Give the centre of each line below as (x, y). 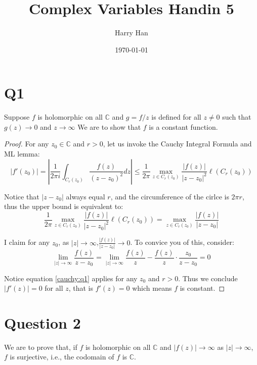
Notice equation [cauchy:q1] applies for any (71, 278)
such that (237, 117)
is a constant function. (183, 126)
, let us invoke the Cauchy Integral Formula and (177, 144)
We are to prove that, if (41, 347)
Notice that (22, 196)
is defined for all (176, 117)
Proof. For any (27, 144)
